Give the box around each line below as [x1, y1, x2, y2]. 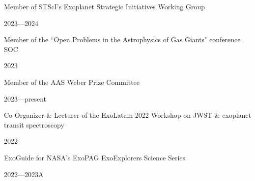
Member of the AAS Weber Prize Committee [4, 77, 140, 87]
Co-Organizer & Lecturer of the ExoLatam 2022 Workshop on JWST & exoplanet [4, 110, 252, 120]
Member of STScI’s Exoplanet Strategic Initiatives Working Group [4, 1, 205, 11]
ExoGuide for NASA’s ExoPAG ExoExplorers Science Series [4, 152, 186, 162]
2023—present [4, 93, 47, 103]
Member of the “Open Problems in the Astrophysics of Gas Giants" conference [4, 34, 241, 45]
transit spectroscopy [4, 119, 64, 129]
